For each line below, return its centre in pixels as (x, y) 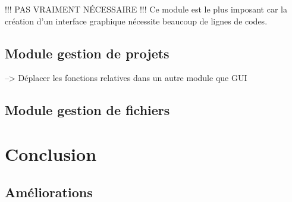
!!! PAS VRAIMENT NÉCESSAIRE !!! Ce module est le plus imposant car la (146, 9)
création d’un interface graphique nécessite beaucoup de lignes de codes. (136, 21)
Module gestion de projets (87, 53)
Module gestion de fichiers (87, 110)
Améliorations (49, 192)
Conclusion (51, 153)
